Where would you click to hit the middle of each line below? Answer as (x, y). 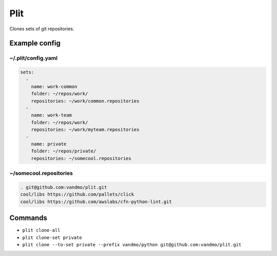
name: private (49, 144)
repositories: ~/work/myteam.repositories (85, 130)
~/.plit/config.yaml (34, 58)
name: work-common (54, 86)
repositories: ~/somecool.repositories (81, 158)
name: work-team (51, 115)
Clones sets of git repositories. (42, 29)
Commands (28, 218)
